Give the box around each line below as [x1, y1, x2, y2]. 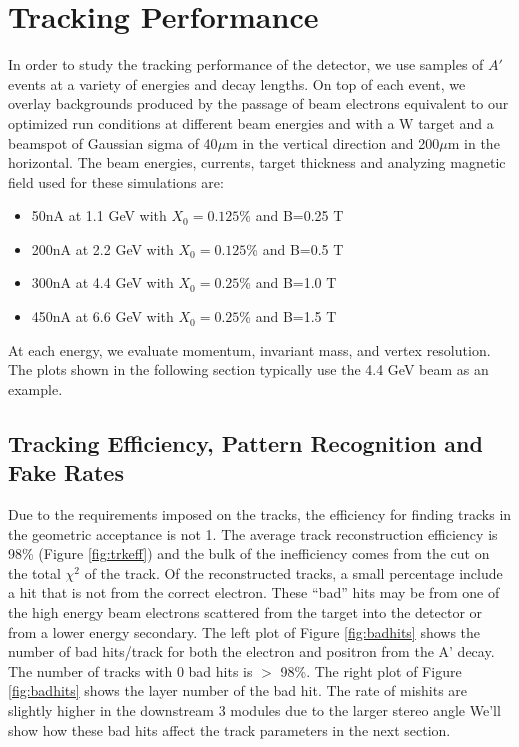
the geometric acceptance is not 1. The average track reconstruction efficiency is [8, 523, 498, 544]
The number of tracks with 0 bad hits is [8, 660, 253, 681]
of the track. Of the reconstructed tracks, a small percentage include [84, 562, 503, 583]
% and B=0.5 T [246, 238, 344, 259]
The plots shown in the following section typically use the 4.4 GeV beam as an [8, 359, 489, 380]
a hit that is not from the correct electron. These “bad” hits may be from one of [8, 582, 500, 603]
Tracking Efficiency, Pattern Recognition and [8, 427, 483, 458]
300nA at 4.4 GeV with [31, 272, 174, 293]
